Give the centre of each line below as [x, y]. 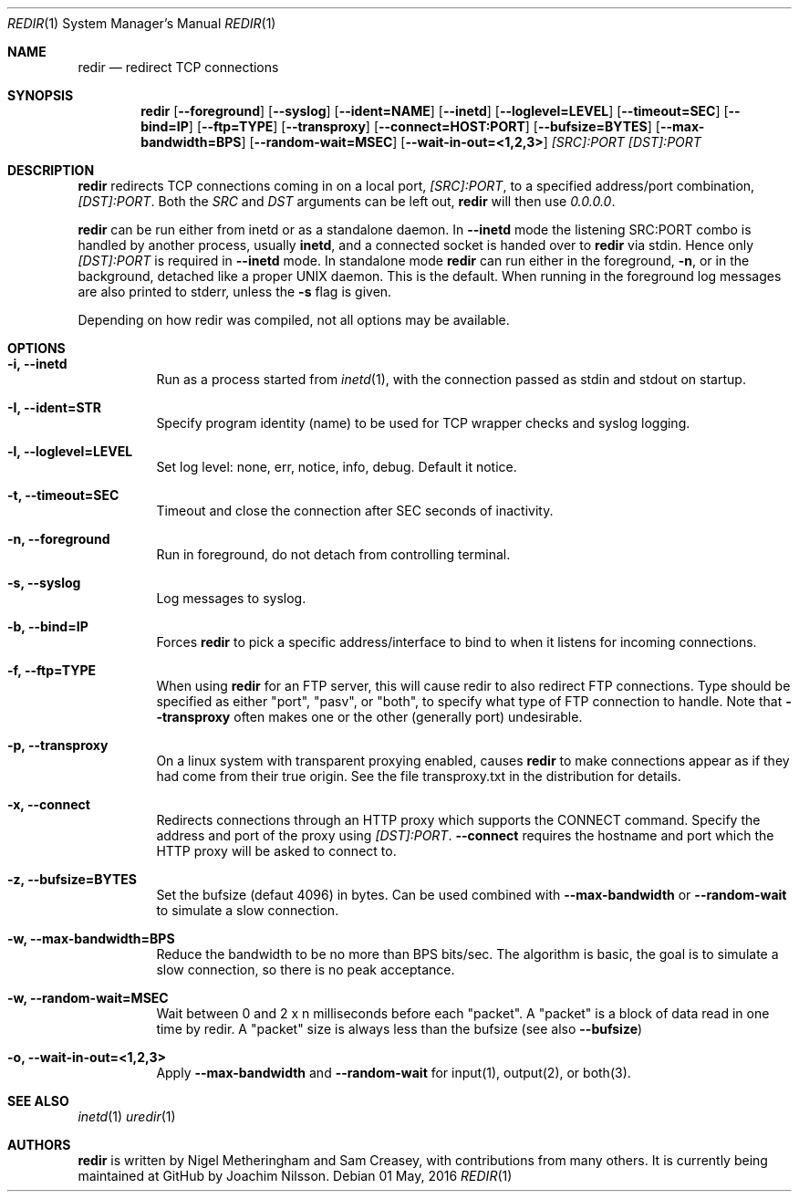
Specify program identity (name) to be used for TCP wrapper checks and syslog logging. [423, 423]
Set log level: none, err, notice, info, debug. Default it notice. [337, 467]
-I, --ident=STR [55, 407]
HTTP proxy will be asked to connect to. [276, 851]
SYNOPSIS [41, 95]
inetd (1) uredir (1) [127, 1116]
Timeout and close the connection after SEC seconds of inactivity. [355, 511]
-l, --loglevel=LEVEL [70, 451]
